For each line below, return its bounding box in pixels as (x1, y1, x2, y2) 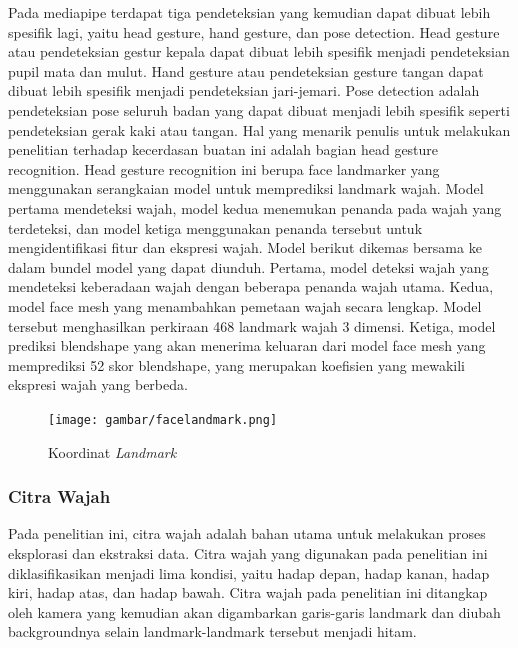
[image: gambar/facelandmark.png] (48, 412, 278, 427)
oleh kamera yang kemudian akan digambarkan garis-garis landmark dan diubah (8, 601, 501, 622)
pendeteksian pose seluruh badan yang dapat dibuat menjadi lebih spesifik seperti (8, 99, 510, 120)
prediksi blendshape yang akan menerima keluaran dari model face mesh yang (8, 335, 486, 356)
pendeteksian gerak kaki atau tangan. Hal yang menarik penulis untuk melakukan (8, 119, 511, 140)
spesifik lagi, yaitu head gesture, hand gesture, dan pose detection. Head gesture (8, 21, 500, 42)
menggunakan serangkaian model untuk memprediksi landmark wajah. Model (8, 178, 484, 199)
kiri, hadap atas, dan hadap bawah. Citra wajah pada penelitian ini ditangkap (8, 582, 488, 603)
